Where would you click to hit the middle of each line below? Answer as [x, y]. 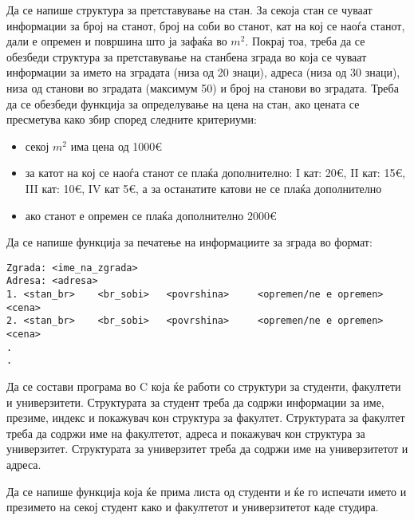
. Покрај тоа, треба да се [305, 41]
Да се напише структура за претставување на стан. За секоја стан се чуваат [189, 10]
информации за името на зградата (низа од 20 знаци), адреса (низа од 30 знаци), [203, 72]
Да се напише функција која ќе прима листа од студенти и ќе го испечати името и [207, 491]
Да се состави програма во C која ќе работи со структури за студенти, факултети [204, 386]
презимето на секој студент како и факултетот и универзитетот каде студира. [193, 507]
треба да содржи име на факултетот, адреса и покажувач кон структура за [186, 433]
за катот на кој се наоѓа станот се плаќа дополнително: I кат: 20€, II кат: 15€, [215, 173]
